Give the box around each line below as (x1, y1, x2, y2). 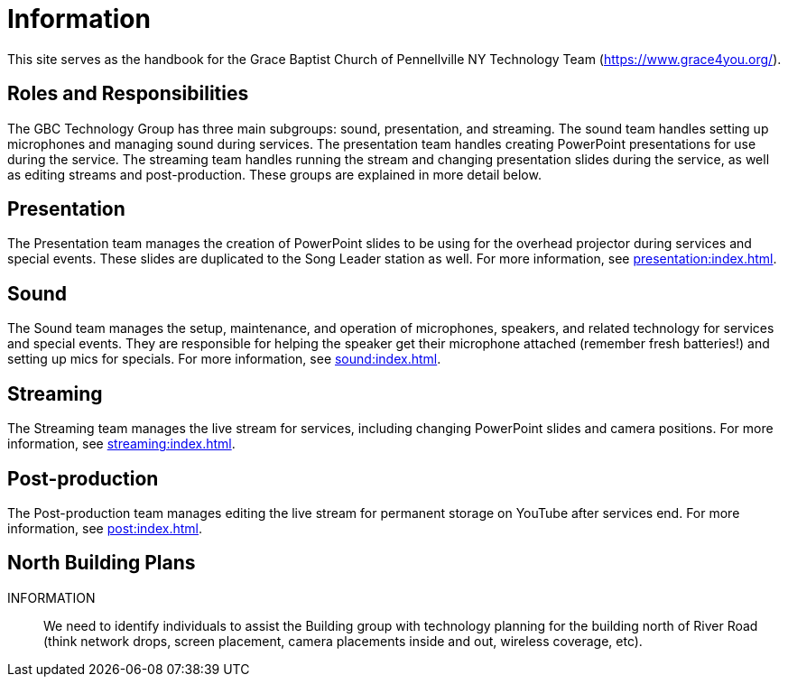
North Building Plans (7, 551, 196, 575)
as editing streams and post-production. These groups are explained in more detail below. (7, 166, 542, 182)
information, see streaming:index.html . (7, 436, 236, 452)
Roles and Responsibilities (7, 82, 249, 106)
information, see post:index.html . (7, 520, 202, 536)
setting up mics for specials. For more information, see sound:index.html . (7, 351, 441, 367)
